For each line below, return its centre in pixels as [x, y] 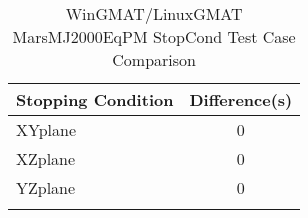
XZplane [46, 158]
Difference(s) [241, 99]
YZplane [46, 187]
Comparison [154, 59]
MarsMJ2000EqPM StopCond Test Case [154, 36]
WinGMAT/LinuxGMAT [154, 13]
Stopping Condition [95, 99]
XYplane [46, 129]
